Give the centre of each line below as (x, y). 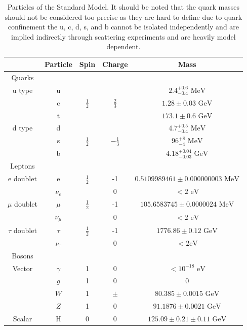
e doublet (23, 178)
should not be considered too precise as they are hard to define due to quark (124, 16)
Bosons (23, 255)
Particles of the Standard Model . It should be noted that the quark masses (123, 7)
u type (23, 90)
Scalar (23, 318)
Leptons (23, 166)
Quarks (23, 77)
